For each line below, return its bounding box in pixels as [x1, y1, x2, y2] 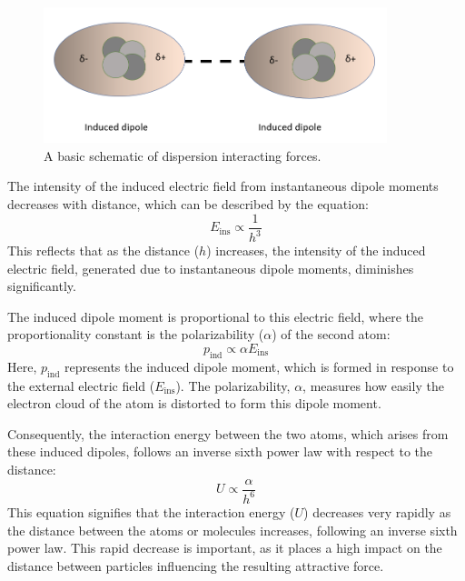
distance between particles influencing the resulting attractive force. [7, 556, 384, 575]
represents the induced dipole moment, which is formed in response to [64, 356, 454, 376]
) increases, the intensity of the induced [206, 241, 426, 260]
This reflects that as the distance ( [7, 241, 200, 260]
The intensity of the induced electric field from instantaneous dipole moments [7, 176, 439, 195]
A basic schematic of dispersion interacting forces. [44, 145, 322, 165]
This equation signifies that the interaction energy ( [7, 502, 295, 521]
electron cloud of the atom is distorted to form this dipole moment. [7, 394, 381, 413]
